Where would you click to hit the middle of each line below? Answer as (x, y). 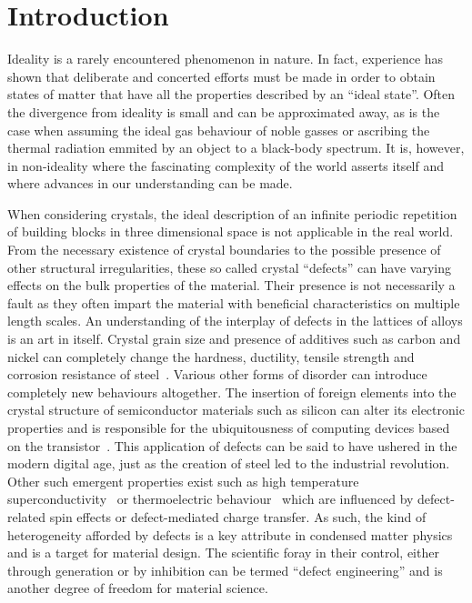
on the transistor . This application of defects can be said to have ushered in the (232, 445)
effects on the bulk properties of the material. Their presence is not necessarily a (231, 285)
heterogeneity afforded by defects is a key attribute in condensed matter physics (230, 534)
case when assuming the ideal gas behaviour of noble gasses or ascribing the (219, 130)
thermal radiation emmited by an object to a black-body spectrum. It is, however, (236, 148)
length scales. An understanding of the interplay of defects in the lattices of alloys (235, 321)
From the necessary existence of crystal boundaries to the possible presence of (224, 250)
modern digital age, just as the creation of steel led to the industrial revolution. (229, 463)
